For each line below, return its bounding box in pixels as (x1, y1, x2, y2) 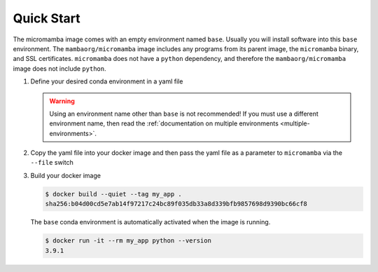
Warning (49, 97, 75, 105)
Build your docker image (30, 171, 101, 179)
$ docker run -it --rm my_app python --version (45, 237, 211, 245)
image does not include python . (13, 64, 106, 73)
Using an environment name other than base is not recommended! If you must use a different (49, 109, 318, 118)
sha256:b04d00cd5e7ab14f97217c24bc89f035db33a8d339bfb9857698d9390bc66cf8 (45, 200, 308, 208)
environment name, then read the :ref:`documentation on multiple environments (49, 119, 279, 128)
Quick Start (13, 11, 80, 26)
